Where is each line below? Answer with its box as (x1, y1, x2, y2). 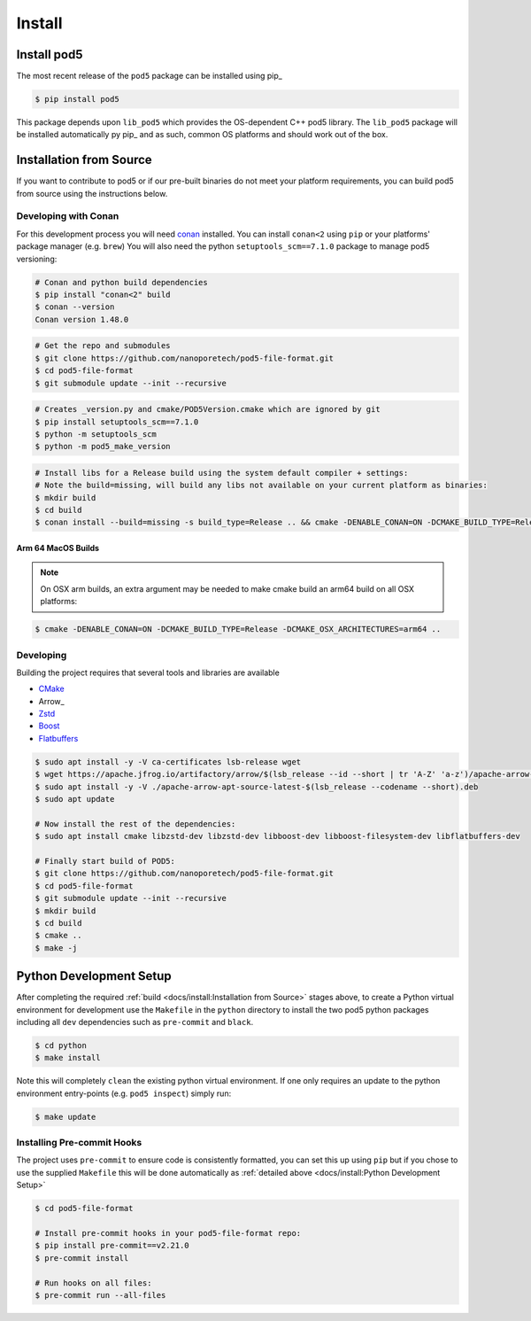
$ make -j (35, 943, 78, 952)
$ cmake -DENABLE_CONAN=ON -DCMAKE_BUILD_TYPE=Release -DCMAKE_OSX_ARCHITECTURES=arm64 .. (35, 625, 442, 634)
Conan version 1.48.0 (35, 315, 129, 324)
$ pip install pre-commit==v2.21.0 (35, 1240, 189, 1251)
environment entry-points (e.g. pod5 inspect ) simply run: (16, 1088, 232, 1099)
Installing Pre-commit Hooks (16, 1137, 142, 1149)
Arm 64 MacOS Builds (16, 543, 100, 554)
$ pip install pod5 (35, 94, 119, 105)
